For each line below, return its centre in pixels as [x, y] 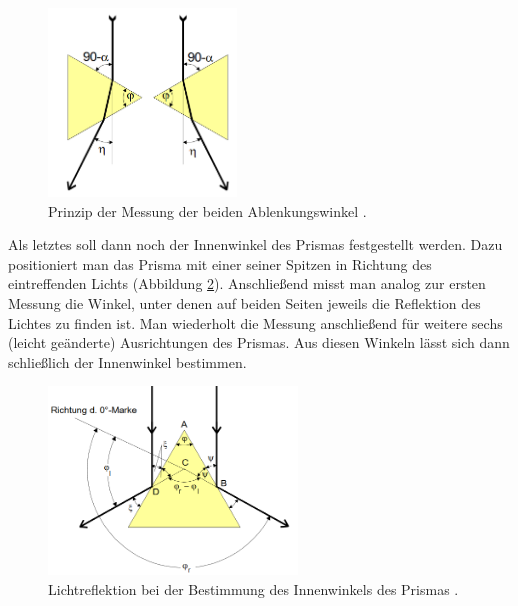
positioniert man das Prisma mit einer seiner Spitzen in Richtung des [220, 263]
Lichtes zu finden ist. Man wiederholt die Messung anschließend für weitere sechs [255, 322]
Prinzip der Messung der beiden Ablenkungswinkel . [207, 210]
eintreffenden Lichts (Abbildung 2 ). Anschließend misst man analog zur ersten [247, 283]
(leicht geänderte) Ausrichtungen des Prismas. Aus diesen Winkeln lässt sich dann [259, 342]
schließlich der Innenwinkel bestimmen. [127, 361]
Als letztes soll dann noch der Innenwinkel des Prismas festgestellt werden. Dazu [255, 244]
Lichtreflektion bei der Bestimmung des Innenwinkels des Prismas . [253, 588]
